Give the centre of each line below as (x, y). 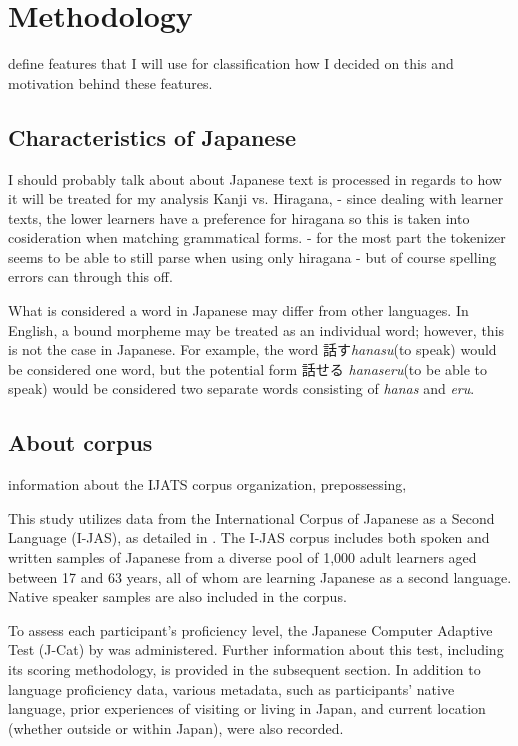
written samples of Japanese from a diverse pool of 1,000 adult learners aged (242, 557)
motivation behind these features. (110, 82)
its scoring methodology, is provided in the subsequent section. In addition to (244, 669)
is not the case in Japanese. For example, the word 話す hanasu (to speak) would (252, 349)
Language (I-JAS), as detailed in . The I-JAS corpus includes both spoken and (249, 537)
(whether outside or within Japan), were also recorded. (176, 727)
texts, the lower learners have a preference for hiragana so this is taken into (239, 217)
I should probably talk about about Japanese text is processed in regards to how (255, 178)
